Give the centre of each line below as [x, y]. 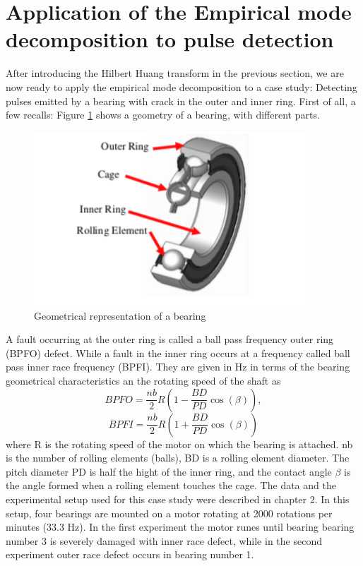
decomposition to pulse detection [170, 39]
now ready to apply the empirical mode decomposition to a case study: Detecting [181, 86]
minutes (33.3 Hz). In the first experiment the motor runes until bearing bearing [180, 527]
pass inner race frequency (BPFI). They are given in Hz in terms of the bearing [178, 367]
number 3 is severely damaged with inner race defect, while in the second [164, 540]
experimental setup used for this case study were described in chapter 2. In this [178, 499]
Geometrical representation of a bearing [120, 315]
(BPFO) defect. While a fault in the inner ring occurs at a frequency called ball [178, 353]
